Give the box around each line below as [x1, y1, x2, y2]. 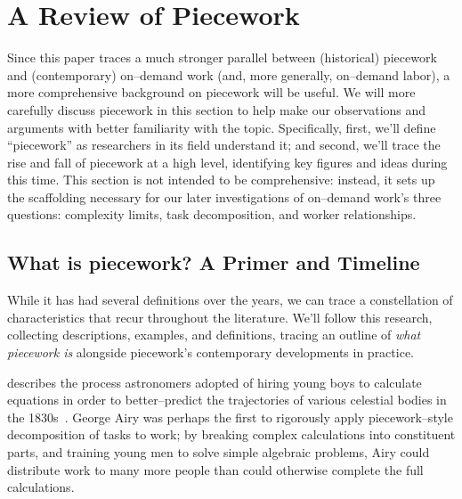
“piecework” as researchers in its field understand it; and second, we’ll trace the [7, 135, 441, 154]
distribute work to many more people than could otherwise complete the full [7, 460, 424, 479]
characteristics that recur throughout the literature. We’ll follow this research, [7, 307, 433, 326]
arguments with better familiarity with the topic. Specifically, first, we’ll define [7, 118, 436, 136]
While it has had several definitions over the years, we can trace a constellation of [7, 290, 453, 309]
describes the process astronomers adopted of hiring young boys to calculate [7, 372, 422, 391]
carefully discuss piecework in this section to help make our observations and [7, 100, 426, 119]
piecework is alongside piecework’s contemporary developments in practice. [7, 343, 414, 362]
